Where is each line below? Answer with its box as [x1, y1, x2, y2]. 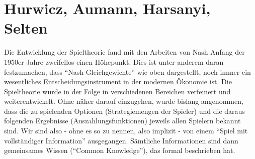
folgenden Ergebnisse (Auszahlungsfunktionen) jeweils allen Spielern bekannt [4, 115, 241, 126]
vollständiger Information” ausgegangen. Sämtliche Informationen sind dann [4, 135, 238, 145]
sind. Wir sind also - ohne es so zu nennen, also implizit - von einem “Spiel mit [4, 125, 248, 136]
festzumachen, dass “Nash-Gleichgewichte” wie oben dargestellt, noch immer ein [4, 66, 251, 77]
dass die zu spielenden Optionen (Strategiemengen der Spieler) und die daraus [4, 105, 245, 116]
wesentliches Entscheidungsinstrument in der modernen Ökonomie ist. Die [4, 76, 232, 87]
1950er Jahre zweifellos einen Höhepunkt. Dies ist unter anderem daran [4, 56, 224, 67]
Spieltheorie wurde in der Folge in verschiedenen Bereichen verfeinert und [4, 86, 231, 96]
